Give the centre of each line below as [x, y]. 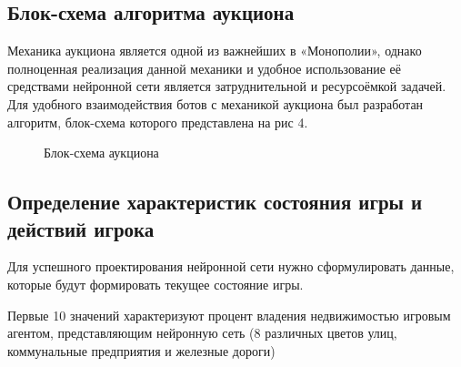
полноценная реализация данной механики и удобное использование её [204, 68]
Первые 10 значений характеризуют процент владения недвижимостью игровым [229, 315]
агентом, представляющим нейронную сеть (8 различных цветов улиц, [202, 333]
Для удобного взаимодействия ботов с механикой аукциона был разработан [215, 103]
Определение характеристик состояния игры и [215, 202]
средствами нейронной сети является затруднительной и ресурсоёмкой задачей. [227, 86]
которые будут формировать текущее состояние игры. [155, 284]
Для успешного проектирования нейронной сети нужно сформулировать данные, [231, 266]
